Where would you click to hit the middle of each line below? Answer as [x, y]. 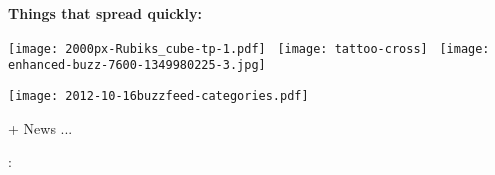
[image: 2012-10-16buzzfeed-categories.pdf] [158, 95]
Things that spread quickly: [105, 13]
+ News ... [40, 127]
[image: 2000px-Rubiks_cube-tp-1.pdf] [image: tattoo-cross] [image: [249, 48]
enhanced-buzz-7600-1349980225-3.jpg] [137, 65]
